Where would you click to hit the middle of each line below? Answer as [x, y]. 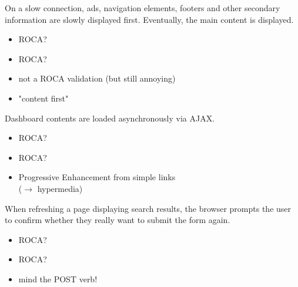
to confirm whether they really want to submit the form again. [118, 220]
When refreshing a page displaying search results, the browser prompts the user [148, 208]
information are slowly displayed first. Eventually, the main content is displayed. [149, 19]
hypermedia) [60, 188]
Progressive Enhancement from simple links [97, 177]
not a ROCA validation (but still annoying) [97, 78]
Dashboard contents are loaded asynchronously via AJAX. [110, 118]
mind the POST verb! [58, 278]
